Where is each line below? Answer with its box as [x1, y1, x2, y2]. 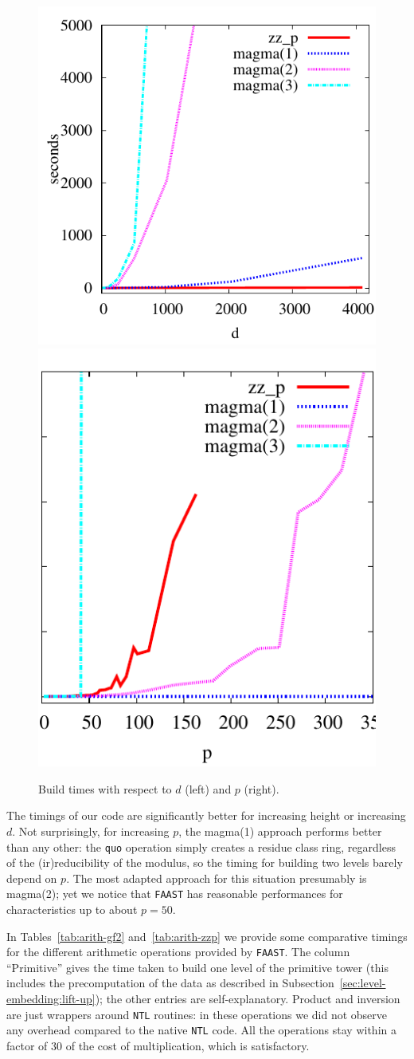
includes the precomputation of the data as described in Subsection [6, 974, 334, 991]
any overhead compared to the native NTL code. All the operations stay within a [6, 1022, 396, 1038]
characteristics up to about [6, 901, 138, 918]
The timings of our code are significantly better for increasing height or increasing [6, 807, 406, 824]
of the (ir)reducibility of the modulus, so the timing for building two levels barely [6, 854, 403, 871]
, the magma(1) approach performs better [178, 822, 382, 839]
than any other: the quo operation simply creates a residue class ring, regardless [6, 838, 396, 855]
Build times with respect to [38, 780, 172, 797]
